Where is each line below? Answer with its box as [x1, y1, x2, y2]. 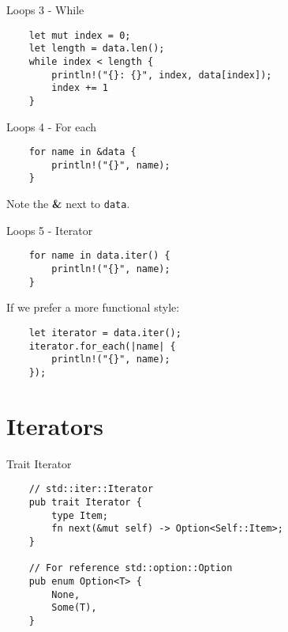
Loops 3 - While [6, 2, 84, 17]
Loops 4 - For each [6, 118, 97, 134]
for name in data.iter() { [28, 250, 170, 262]
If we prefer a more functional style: [6, 299, 180, 316]
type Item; [51, 509, 108, 521]
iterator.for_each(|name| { [28, 340, 176, 352]
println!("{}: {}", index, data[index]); [51, 69, 272, 81]
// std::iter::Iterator [28, 483, 154, 495]
